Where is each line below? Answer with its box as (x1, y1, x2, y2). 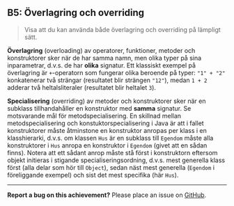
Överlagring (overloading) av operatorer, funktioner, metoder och (7, 46, 196, 54)
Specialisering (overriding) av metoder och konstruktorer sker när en (7, 97, 206, 105)
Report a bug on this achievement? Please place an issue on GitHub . (7, 191, 207, 199)
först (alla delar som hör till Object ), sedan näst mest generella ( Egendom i (7, 163, 214, 171)
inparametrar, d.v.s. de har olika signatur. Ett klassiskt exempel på (7, 61, 196, 70)
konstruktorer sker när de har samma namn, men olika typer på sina (7, 54, 202, 62)
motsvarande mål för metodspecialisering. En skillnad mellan (7, 111, 182, 120)
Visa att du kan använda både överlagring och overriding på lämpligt (24, 25, 221, 33)
